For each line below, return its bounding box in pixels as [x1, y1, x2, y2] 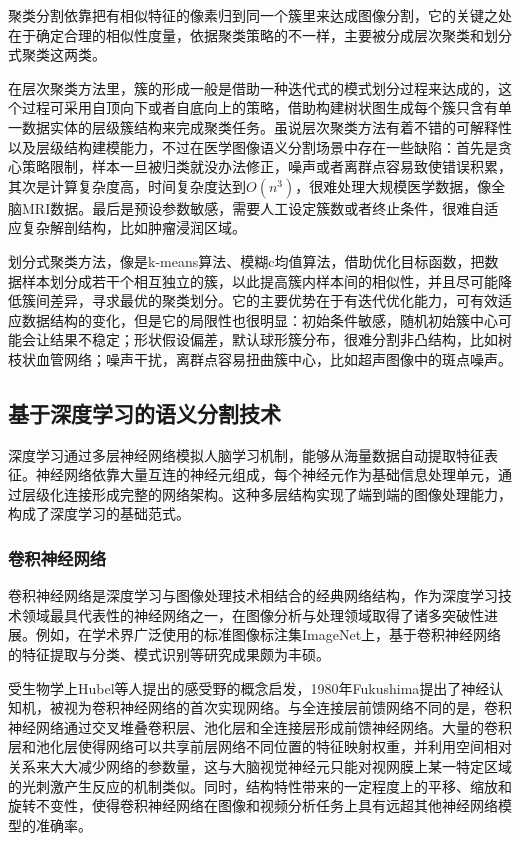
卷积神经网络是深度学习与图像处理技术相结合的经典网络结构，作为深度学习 [8, 585, 498, 606]
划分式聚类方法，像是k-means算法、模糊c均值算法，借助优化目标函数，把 [8, 250, 485, 271]
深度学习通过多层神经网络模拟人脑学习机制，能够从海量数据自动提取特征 [8, 444, 484, 465]
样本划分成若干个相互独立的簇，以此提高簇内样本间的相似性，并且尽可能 [21, 270, 498, 291]
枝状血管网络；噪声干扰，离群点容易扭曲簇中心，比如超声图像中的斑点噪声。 [8, 348, 512, 369]
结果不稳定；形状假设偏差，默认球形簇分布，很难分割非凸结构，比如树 [49, 329, 512, 350]
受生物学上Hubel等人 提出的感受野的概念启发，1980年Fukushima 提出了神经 [8, 677, 490, 698]
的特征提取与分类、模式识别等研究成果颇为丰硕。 [8, 644, 330, 665]
